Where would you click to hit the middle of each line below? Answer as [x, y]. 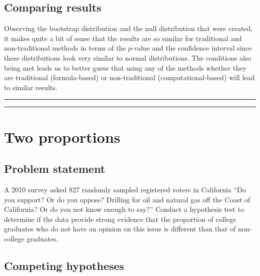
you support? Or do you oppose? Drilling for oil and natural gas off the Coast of [127, 199]
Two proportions [62, 136]
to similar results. [31, 87]
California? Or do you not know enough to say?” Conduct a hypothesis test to [124, 209]
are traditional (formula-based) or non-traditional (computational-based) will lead [129, 77]
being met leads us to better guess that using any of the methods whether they [125, 67]
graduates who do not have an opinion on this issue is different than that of [120, 229]
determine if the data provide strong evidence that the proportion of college [120, 219]
